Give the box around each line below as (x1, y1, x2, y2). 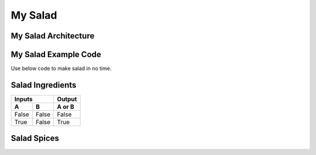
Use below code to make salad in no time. (11, 65, 112, 72)
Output (57, 95, 77, 103)
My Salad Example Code (11, 50, 102, 59)
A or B (57, 103, 74, 111)
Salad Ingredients (11, 80, 77, 90)
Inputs (14, 95, 33, 103)
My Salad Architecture (11, 31, 95, 41)
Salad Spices (11, 133, 60, 143)
